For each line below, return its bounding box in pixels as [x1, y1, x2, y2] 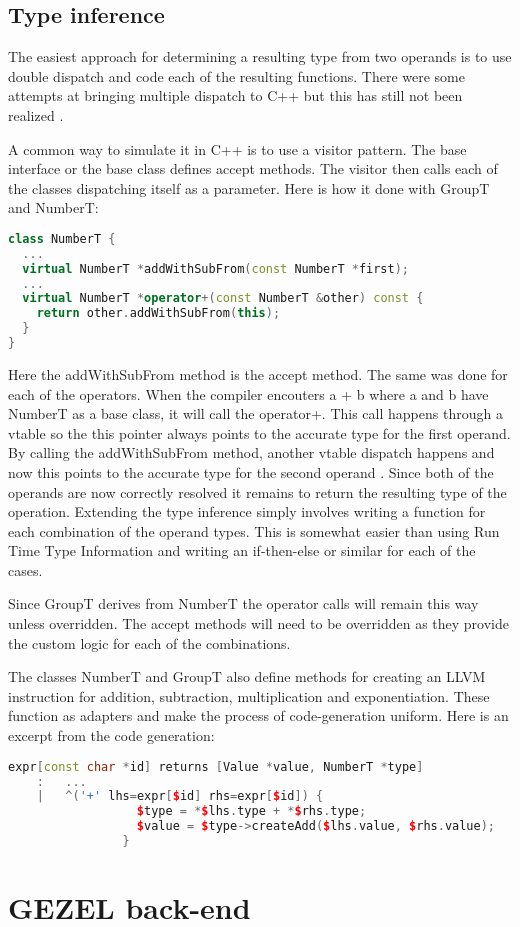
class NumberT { [8, 231, 116, 246]
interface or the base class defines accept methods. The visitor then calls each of [8, 158, 498, 179]
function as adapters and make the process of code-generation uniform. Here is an [8, 705, 509, 726]
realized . [8, 104, 64, 125]
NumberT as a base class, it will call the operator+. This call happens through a [8, 403, 503, 424]
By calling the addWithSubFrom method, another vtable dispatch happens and [8, 442, 495, 463]
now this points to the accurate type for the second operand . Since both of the [8, 461, 494, 482]
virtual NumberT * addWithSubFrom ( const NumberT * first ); [22, 261, 409, 276]
